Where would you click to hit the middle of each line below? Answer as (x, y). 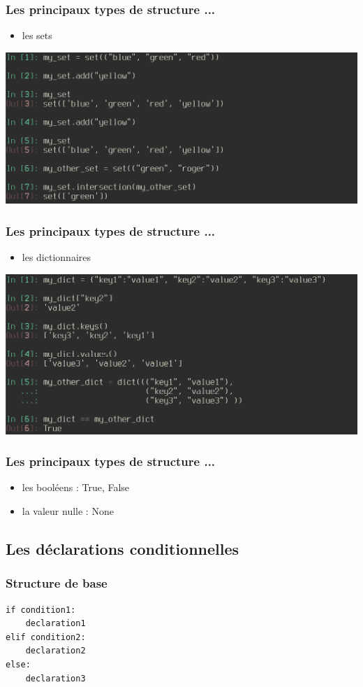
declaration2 (55, 651)
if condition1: (41, 610)
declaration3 (55, 678)
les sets (37, 35)
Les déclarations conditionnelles (123, 549)
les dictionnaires (56, 257)
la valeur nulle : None (68, 511)
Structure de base (57, 583)
